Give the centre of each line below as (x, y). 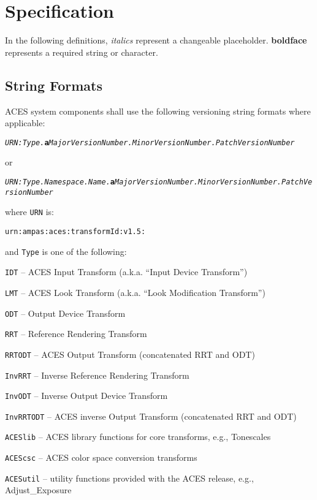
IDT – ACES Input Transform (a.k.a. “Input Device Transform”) (126, 272)
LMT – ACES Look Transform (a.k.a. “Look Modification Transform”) (135, 292)
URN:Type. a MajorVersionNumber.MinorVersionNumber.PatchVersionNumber (150, 142)
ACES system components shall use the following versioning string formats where (158, 111)
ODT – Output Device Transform (65, 313)
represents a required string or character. (82, 52)
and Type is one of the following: (66, 251)
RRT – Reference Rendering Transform (76, 334)
